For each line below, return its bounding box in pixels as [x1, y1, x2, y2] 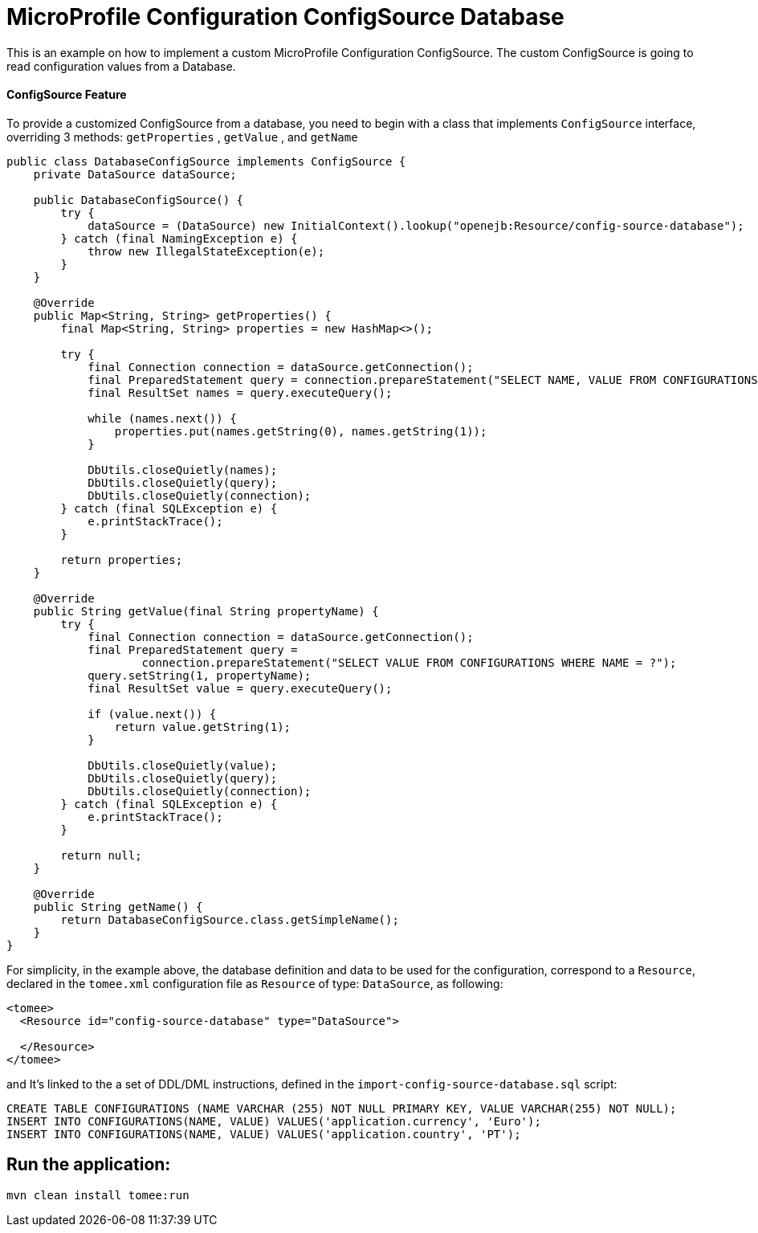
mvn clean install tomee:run [6, 1188, 189, 1202]
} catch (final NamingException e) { [60, 231, 298, 245]
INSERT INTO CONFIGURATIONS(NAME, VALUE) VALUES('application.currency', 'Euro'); [6, 1114, 541, 1128]
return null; [60, 848, 142, 862]
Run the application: [6, 1154, 171, 1175]
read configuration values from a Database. [6, 59, 236, 73]
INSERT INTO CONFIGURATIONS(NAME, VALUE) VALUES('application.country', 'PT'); [6, 1127, 521, 1141]
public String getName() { [33, 900, 203, 913]
